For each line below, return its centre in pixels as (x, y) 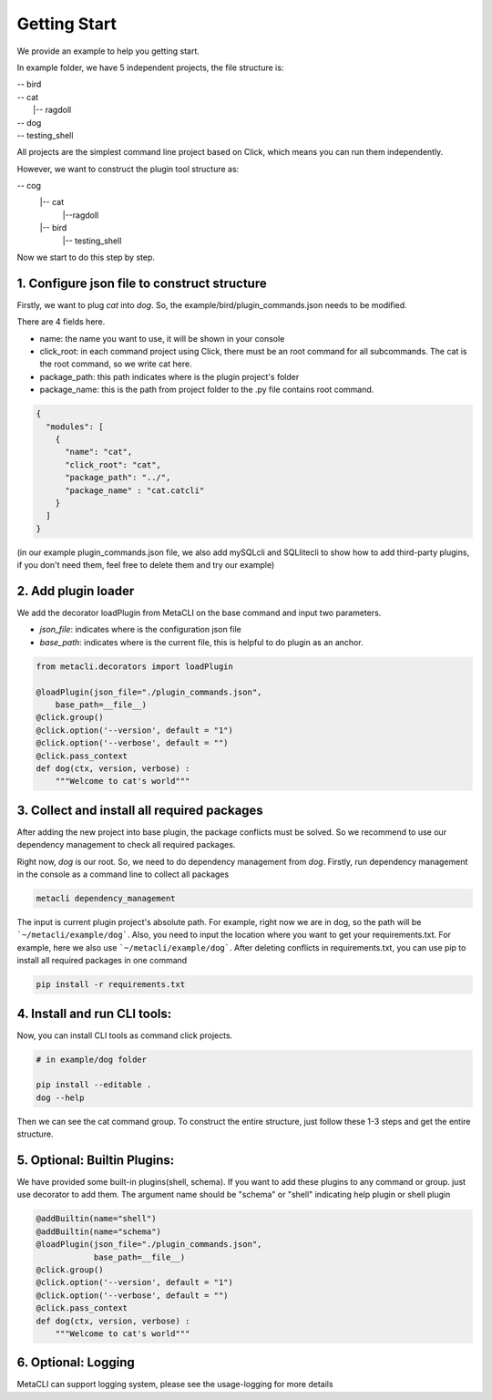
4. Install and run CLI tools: (94, 1013)
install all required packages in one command (102, 961)
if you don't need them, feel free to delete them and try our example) (146, 565)
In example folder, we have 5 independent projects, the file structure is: (150, 67)
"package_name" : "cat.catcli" (135, 490)
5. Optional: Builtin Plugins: (96, 1160)
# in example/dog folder (92, 1059)
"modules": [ (75, 427)
